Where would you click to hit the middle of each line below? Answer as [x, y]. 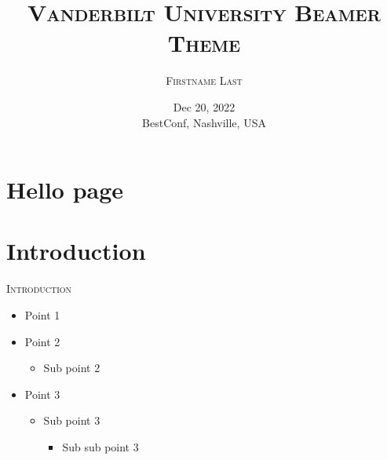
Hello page [65, 190]
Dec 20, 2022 [204, 106]
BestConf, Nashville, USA [204, 122]
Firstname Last [204, 80]
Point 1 [42, 315]
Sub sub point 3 [100, 446]
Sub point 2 [72, 368]
